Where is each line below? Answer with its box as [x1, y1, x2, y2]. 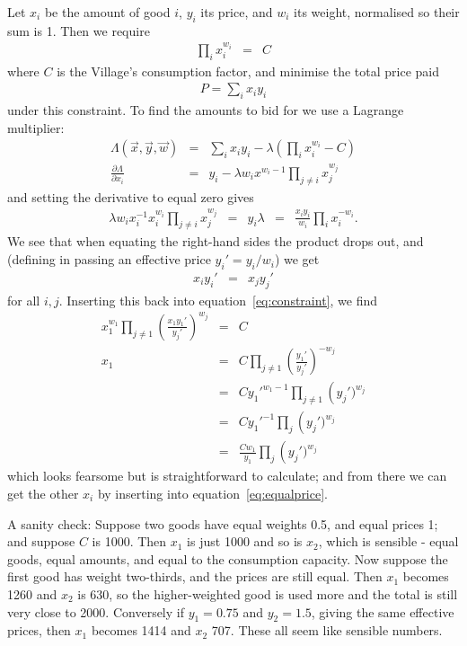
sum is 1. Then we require [7, 21, 150, 40]
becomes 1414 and [91, 621, 191, 640]
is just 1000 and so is [187, 532, 303, 551]
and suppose [7, 532, 75, 551]
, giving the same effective [311, 602, 454, 621]
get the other [7, 484, 79, 503]
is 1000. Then [92, 532, 167, 551]
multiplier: [7, 118, 65, 137]
